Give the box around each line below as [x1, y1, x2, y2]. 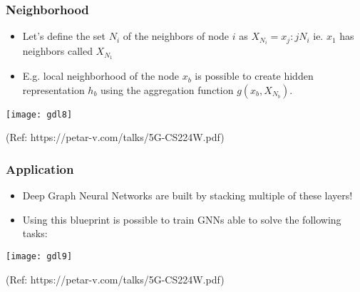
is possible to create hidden [195, 68, 314, 83]
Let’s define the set [22, 28, 106, 43]
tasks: [22, 226, 48, 241]
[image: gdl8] [6, 109, 73, 120]
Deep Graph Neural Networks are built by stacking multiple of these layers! [22, 188, 353, 203]
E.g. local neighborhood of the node [22, 68, 180, 83]
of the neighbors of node [123, 28, 230, 43]
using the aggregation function [101, 82, 234, 97]
